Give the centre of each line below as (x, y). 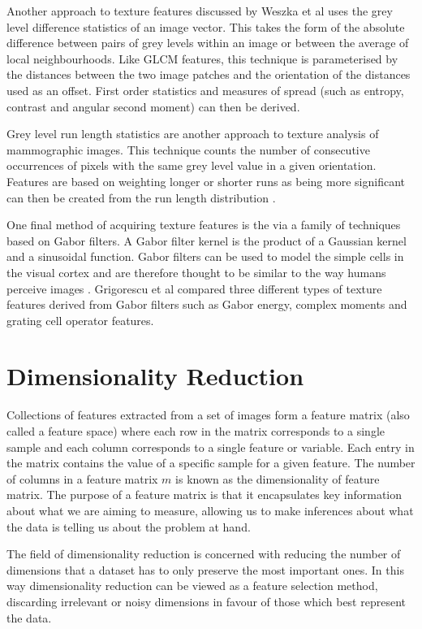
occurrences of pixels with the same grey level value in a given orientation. (192, 165)
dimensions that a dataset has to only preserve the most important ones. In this (205, 569)
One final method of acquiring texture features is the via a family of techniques (204, 225)
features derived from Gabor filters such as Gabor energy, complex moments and (207, 304)
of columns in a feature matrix (82, 478)
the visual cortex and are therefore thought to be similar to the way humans (196, 272)
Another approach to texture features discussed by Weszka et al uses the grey (200, 11)
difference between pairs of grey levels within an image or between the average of (208, 43)
